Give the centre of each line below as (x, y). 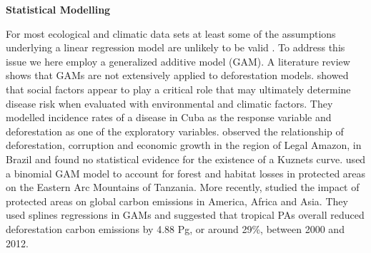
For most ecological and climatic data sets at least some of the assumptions (171, 33)
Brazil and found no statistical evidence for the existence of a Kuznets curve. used (186, 159)
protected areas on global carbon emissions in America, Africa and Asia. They (177, 201)
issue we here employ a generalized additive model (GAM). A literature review (178, 61)
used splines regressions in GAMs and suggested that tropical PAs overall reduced (185, 215)
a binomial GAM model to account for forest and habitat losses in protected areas (186, 173)
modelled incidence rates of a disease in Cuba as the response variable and (169, 117)
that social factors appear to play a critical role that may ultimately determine (178, 89)
